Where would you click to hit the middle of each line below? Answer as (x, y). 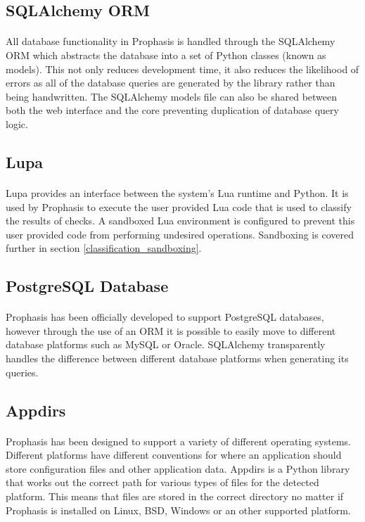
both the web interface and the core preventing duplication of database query (172, 110)
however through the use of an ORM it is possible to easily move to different (171, 330)
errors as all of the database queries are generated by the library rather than (171, 83)
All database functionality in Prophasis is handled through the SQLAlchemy (171, 41)
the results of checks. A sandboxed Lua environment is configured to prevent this (180, 221)
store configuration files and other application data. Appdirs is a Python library (178, 468)
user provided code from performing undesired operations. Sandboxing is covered (180, 234)
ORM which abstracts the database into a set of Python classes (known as (166, 55)
